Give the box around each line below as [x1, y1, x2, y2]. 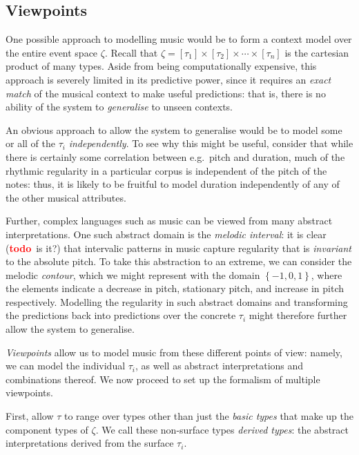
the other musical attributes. [6, 190, 126, 204]
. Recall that [104, 45, 158, 59]
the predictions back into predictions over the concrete [6, 308, 236, 322]
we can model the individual [6, 358, 126, 373]
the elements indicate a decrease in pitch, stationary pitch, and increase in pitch [6, 281, 345, 296]
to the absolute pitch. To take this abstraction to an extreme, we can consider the [6, 254, 352, 269]
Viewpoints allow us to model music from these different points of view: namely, [6, 345, 342, 359]
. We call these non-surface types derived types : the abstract [95, 422, 349, 436]
